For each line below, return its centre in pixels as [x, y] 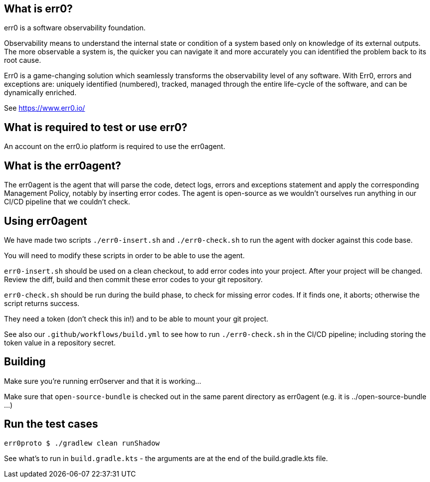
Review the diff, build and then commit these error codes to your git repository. [133, 279]
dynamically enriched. [40, 93]
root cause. [23, 60]
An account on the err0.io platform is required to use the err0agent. [115, 147]
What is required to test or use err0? [96, 127]
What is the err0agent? [63, 165]
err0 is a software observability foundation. [75, 28]
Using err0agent [46, 221]
